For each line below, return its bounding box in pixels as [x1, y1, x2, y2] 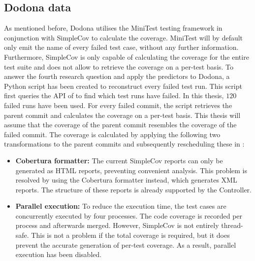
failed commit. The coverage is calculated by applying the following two [4, 129, 221, 139]
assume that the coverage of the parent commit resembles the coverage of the [4, 119, 237, 130]
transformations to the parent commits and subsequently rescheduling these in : [4, 139, 245, 149]
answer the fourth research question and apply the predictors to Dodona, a [4, 71, 230, 81]
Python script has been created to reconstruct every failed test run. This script [4, 80, 242, 91]
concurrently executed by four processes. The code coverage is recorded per [15, 210, 243, 221]
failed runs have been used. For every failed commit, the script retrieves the [4, 100, 232, 110]
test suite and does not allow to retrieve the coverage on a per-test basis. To [4, 61, 234, 72]
